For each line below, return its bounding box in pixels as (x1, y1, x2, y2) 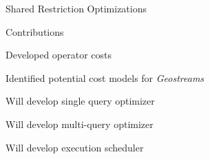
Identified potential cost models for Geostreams (6, 70, 204, 85)
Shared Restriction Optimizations (6, 1, 147, 15)
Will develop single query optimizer (6, 94, 155, 108)
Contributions (6, 24, 64, 39)
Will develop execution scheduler (6, 140, 144, 154)
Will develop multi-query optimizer (6, 116, 154, 131)
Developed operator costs (6, 47, 112, 62)
